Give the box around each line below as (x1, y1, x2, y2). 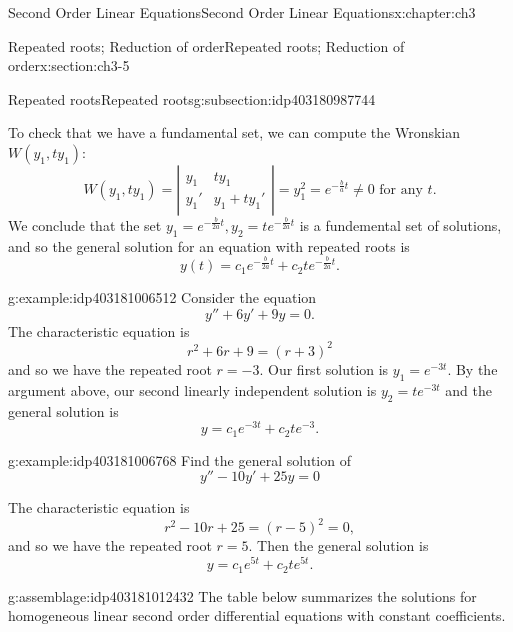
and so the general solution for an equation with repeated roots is (8, 235, 410, 256)
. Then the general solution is (248, 535, 429, 556)
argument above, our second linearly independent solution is (8, 379, 377, 400)
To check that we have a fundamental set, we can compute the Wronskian (8, 122, 461, 143)
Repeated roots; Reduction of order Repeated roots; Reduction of (8, 35, 405, 56)
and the (445, 379, 492, 400)
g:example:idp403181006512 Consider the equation (8, 287, 317, 308)
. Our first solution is (259, 358, 389, 379)
